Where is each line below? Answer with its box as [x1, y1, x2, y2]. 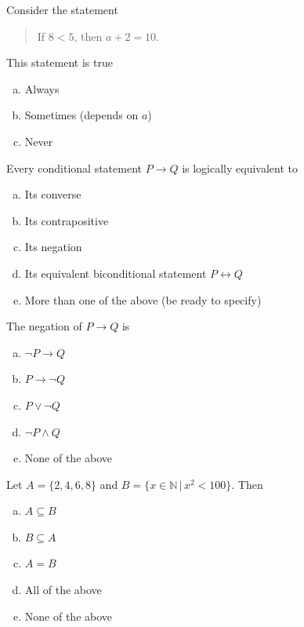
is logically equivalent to [182, 159, 298, 176]
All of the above [24, 581, 102, 598]
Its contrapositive [24, 212, 109, 228]
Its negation [24, 239, 82, 255]
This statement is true [6, 54, 113, 71]
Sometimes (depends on [24, 107, 139, 123]
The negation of [6, 318, 82, 334]
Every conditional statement [6, 159, 142, 176]
